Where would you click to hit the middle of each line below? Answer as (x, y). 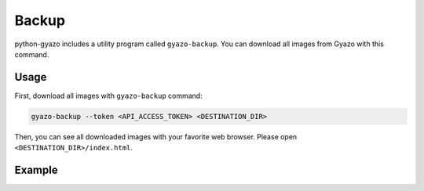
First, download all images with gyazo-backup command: (109, 95)
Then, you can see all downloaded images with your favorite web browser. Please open (156, 136)
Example (36, 170)
